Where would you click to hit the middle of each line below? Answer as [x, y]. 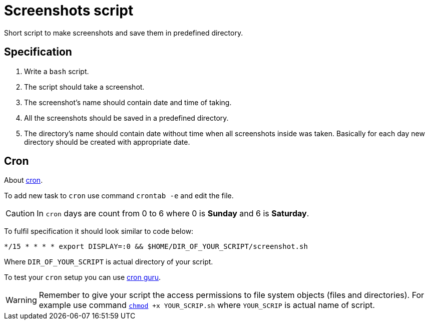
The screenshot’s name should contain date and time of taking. [128, 102]
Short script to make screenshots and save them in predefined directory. [124, 33]
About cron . [24, 180]
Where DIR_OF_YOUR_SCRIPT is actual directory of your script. [109, 262]
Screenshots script [69, 11]
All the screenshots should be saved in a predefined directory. [126, 118]
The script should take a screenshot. [84, 87]
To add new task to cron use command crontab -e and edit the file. [119, 196]
